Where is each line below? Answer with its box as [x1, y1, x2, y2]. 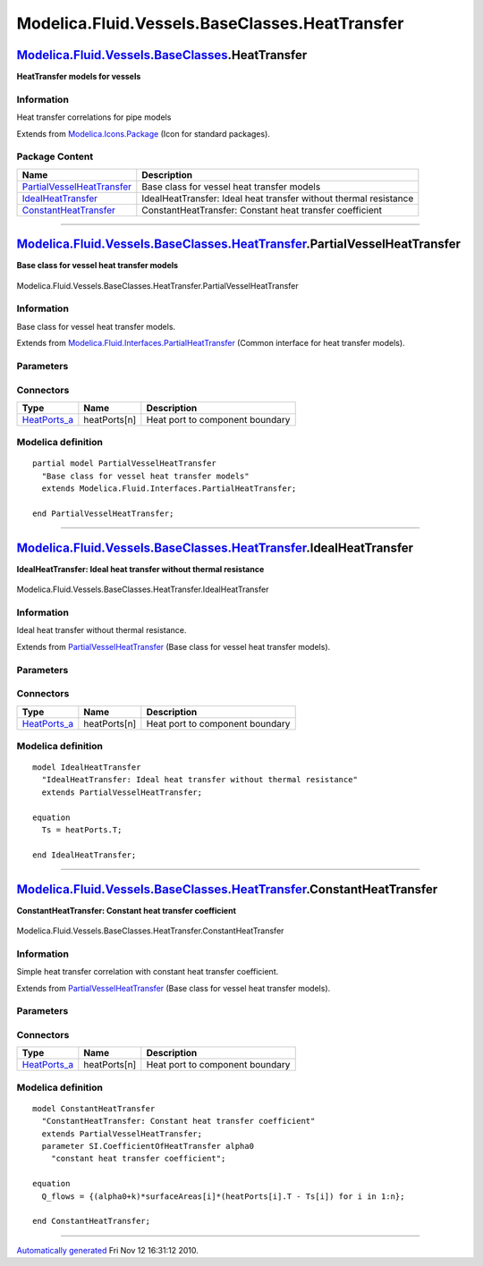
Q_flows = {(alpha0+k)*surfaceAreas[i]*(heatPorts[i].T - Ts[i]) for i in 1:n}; [41, 1191, 405, 1202]
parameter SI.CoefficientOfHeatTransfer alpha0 [41, 1141, 255, 1152]
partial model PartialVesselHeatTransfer [32, 459, 216, 468]
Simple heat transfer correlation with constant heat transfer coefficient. [16, 966, 279, 977]
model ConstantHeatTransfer [32, 1103, 156, 1113]
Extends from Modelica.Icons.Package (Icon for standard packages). [16, 128, 270, 139]
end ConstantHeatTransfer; [32, 1216, 151, 1227]
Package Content [16, 150, 94, 163]
